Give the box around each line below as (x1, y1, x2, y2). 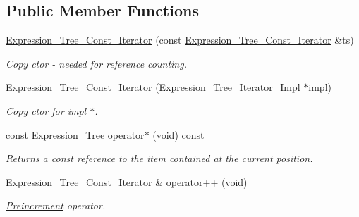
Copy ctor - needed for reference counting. (6, 56, 187, 70)
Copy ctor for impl (6, 103, 87, 118)
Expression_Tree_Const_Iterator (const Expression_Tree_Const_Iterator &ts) (6, 32, 354, 47)
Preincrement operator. (6, 198, 106, 213)
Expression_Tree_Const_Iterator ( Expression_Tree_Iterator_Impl (6, 80, 300, 94)
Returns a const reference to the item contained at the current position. (6, 151, 313, 166)
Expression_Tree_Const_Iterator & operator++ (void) (6, 174, 248, 189)
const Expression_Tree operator (6, 127, 145, 142)
